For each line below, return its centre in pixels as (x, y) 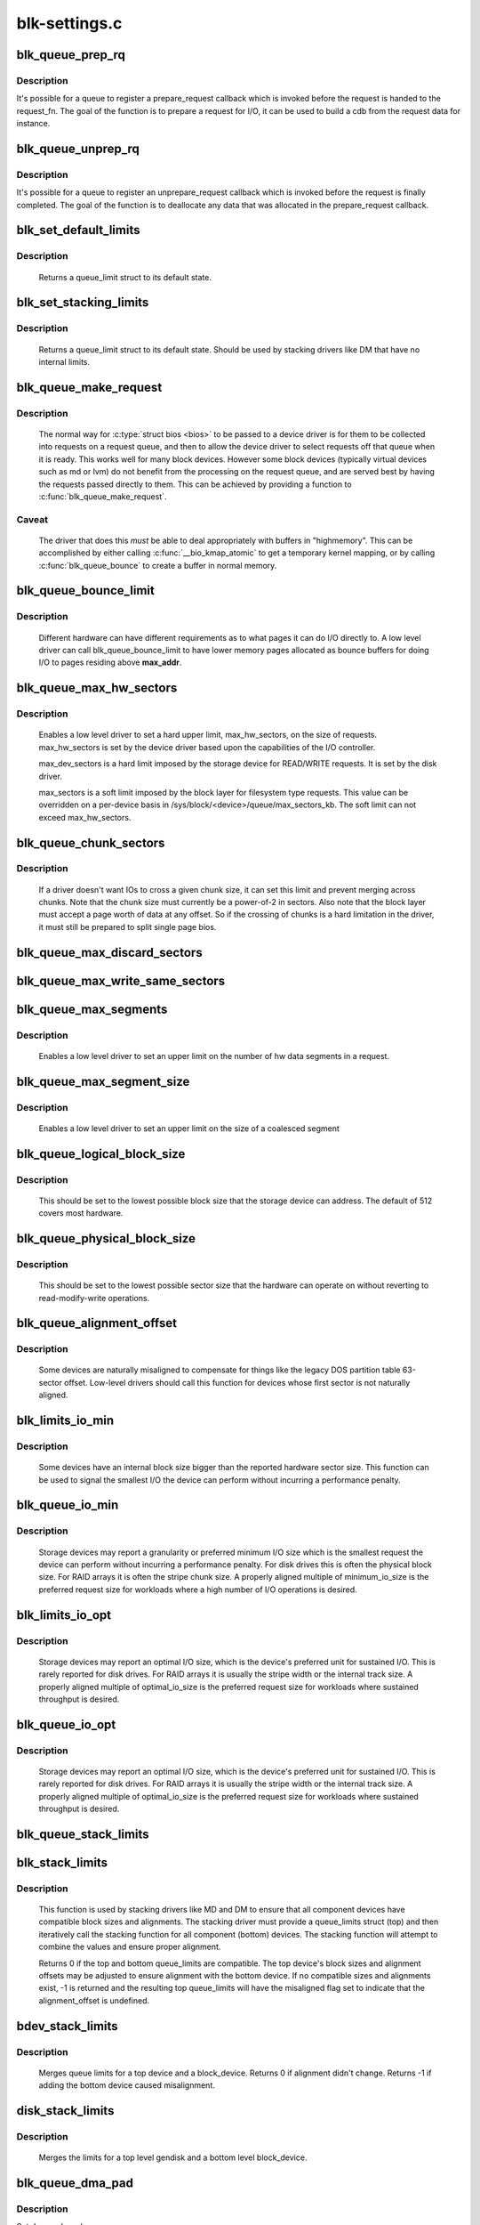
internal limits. (64, 361)
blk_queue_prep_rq (71, 55)
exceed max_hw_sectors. (85, 817)
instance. (33, 124)
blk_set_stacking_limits (83, 303)
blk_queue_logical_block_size (101, 1154)
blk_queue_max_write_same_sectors (121, 980)
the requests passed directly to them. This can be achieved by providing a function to (195, 484)
